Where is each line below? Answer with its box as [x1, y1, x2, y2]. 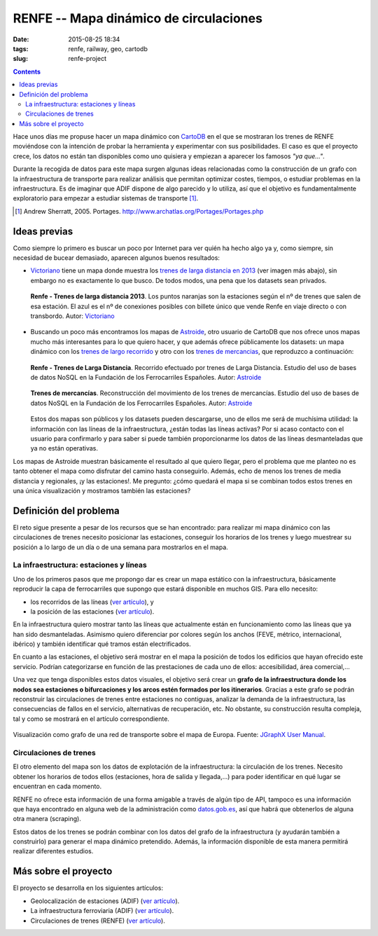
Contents [13, 67, 41, 76]
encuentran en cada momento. [13, 782, 102, 791]
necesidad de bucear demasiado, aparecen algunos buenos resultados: [13, 254, 220, 262]
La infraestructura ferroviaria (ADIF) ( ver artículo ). [30, 907, 174, 915]
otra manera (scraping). [13, 815, 82, 823]
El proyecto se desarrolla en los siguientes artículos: [13, 883, 164, 893]
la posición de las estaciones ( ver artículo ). [30, 607, 155, 616]
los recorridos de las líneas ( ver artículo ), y [30, 598, 154, 606]
